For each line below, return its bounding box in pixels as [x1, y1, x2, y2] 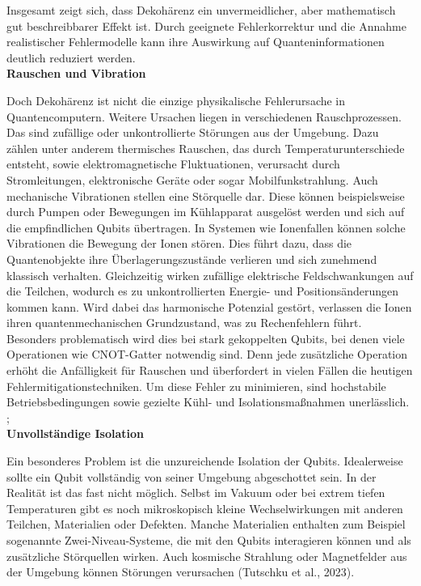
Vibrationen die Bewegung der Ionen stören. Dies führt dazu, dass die [6, 235, 352, 252]
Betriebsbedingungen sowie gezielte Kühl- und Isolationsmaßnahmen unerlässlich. [6, 393, 410, 410]
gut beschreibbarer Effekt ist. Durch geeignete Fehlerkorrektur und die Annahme [6, 17, 406, 34]
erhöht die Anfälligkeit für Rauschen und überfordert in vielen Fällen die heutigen [6, 362, 413, 379]
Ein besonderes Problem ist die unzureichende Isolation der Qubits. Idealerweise [6, 452, 403, 469]
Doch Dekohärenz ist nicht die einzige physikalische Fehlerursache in [6, 91, 346, 108]
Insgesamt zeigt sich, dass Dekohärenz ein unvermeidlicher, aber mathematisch [6, 2, 396, 18]
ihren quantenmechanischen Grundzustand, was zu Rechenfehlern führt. [6, 314, 362, 331]
